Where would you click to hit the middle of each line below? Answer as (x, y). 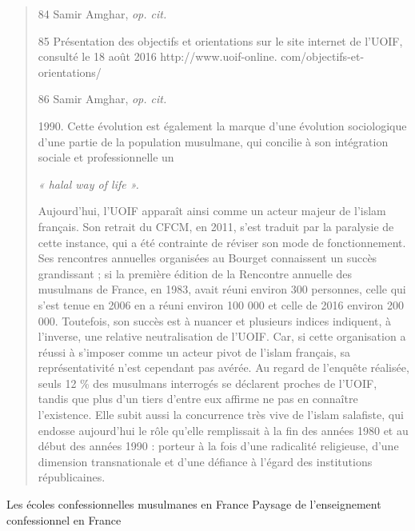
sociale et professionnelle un (106, 157)
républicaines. (72, 477)
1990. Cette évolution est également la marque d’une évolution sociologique (222, 125)
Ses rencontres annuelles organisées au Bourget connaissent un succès (207, 258)
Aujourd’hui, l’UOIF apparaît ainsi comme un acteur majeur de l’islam (212, 211)
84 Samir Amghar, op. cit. (102, 14)
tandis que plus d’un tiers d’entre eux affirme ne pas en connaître (198, 399)
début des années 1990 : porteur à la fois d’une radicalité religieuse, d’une (218, 446)
